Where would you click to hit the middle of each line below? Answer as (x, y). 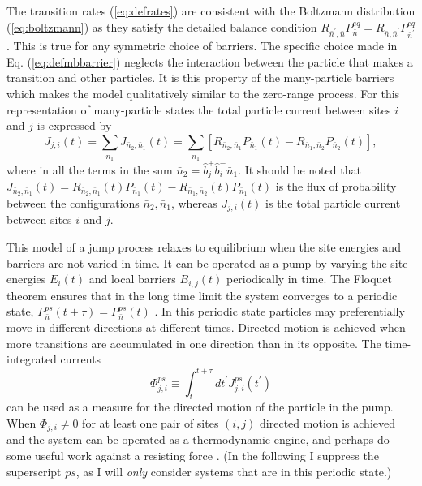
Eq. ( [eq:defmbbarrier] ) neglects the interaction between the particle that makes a (210, 61)
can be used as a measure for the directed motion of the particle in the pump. (200, 407)
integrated (32, 359)
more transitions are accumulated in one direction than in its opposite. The (194, 343)
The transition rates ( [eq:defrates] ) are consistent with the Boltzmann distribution (211, 11)
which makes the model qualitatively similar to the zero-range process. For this (203, 93)
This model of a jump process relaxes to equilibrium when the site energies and (204, 247)
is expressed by (74, 125)
